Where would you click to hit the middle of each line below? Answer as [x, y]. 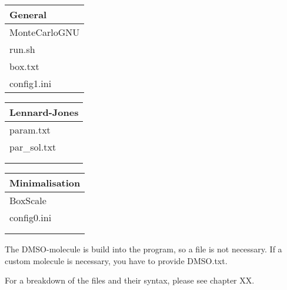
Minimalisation [45, 183]
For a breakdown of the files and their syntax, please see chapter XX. [130, 280]
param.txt [30, 130]
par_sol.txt [33, 147]
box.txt [24, 66]
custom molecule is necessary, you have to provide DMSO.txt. [116, 260]
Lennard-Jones [44, 112]
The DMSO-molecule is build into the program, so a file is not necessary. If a [143, 249]
